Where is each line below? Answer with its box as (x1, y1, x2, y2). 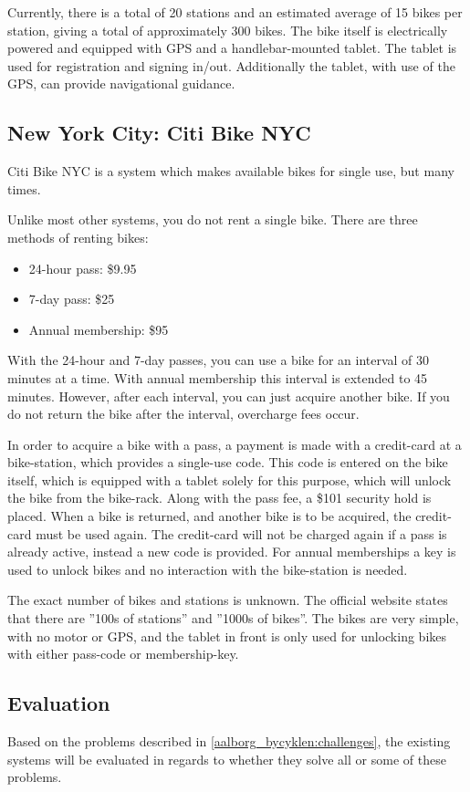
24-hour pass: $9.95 (28, 258, 137, 277)
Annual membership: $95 (28, 319, 169, 339)
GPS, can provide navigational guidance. (7, 74, 235, 93)
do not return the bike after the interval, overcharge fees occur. (7, 404, 360, 423)
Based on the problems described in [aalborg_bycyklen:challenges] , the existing (7, 732, 451, 751)
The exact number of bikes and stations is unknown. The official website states (7, 590, 448, 610)
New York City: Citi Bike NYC (7, 119, 311, 147)
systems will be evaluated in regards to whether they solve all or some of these (7, 749, 446, 768)
